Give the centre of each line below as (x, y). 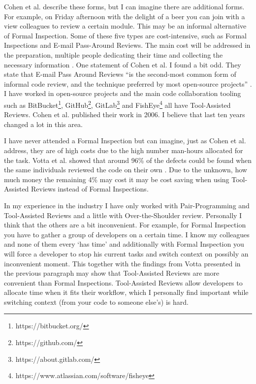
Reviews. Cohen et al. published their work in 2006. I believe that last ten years (125, 114)
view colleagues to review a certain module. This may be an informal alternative (125, 26)
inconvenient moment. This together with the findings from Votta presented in (122, 263)
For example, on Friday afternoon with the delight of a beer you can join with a (125, 16)
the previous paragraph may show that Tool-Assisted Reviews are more (112, 273)
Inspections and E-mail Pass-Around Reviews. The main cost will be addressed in (127, 45)
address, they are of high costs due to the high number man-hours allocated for (124, 150)
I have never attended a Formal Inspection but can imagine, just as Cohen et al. (125, 141)
